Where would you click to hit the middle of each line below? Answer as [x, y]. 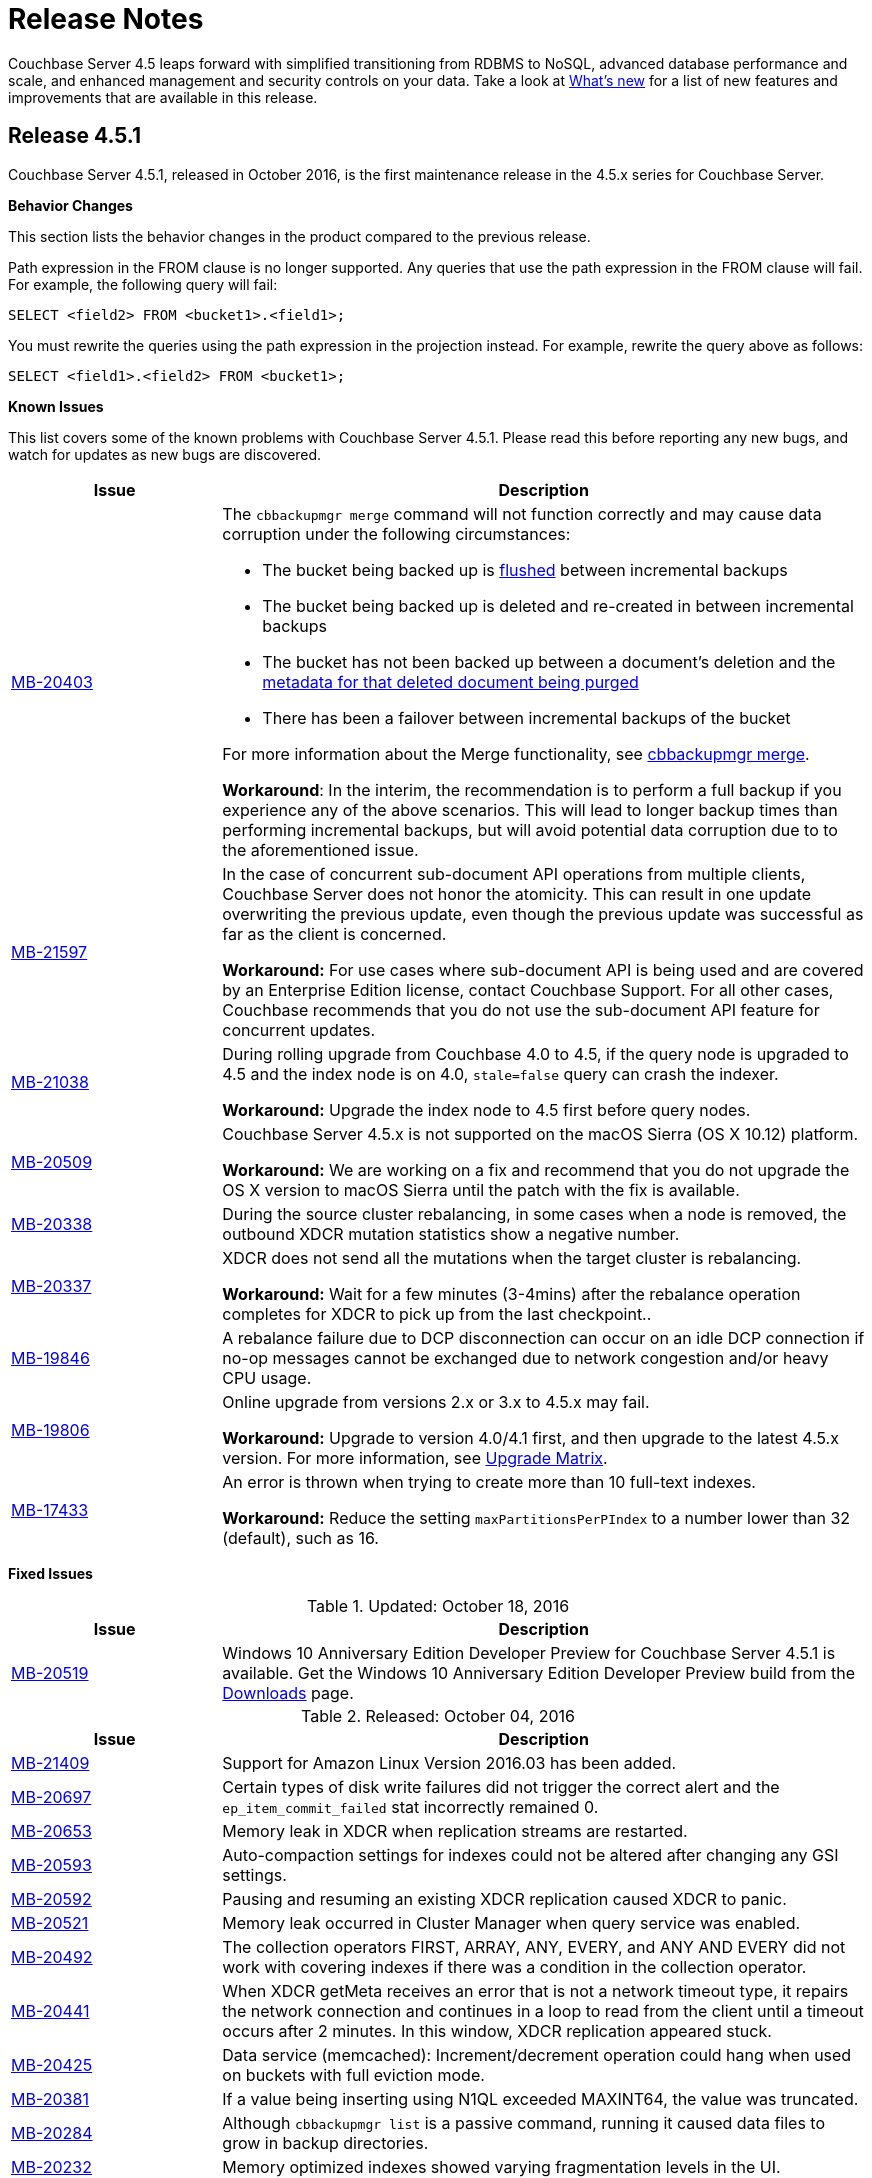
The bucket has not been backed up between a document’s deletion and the [549, 661]
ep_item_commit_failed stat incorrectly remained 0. [410, 1806]
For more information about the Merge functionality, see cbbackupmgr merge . [516, 753]
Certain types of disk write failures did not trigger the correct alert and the [501, 1786]
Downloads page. [288, 1692]
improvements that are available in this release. [163, 97]
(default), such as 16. [300, 1537]
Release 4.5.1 [75, 136]
